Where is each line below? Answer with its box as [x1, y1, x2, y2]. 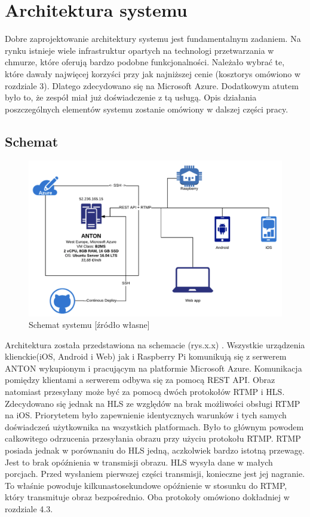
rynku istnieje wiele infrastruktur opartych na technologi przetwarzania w [5, 44, 274, 56]
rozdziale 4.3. [5, 503, 53, 515]
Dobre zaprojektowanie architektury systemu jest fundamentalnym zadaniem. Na [5, 32, 301, 45]
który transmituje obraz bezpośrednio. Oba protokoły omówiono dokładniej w [5, 491, 290, 503]
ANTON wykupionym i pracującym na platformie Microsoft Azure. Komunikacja [5, 361, 302, 374]
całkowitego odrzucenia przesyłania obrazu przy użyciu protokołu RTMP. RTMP [5, 432, 301, 445]
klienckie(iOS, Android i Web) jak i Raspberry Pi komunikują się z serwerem [5, 350, 287, 363]
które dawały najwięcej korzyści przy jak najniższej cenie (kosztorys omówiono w [5, 67, 301, 80]
